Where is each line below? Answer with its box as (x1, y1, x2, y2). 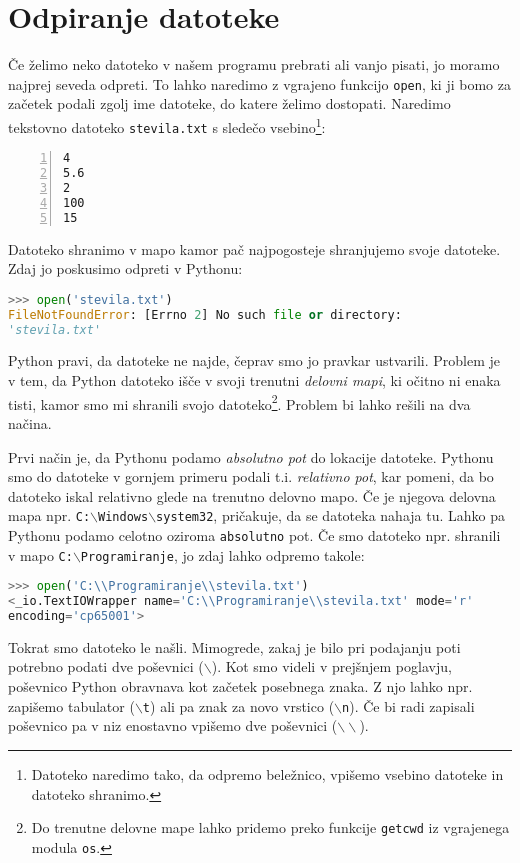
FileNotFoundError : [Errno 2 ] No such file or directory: (8, 307, 402, 322)
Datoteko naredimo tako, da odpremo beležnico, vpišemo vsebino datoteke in (31, 763, 504, 784)
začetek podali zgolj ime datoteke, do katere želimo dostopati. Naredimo (8, 93, 451, 114)
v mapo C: (8, 544, 73, 565)
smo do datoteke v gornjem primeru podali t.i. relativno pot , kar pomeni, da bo (8, 466, 494, 487)
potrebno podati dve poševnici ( (8, 656, 204, 677)
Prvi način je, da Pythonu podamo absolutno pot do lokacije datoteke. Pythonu (8, 446, 494, 467)
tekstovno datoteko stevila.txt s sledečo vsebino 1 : (8, 113, 326, 137)
